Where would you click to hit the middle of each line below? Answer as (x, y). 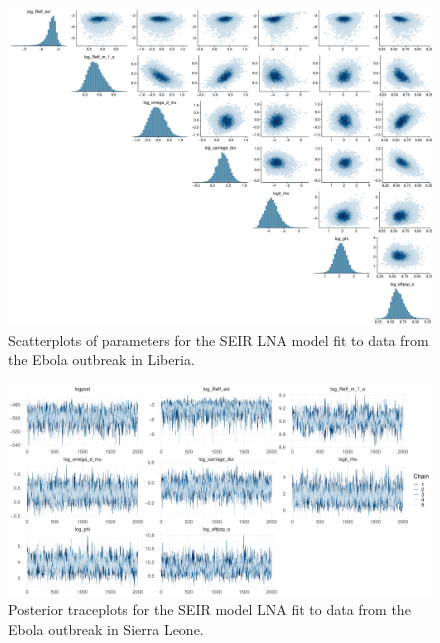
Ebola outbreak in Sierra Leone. (106, 628)
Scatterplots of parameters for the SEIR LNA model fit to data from (218, 339)
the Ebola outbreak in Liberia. (101, 359)
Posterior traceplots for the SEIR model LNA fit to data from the (209, 609)
